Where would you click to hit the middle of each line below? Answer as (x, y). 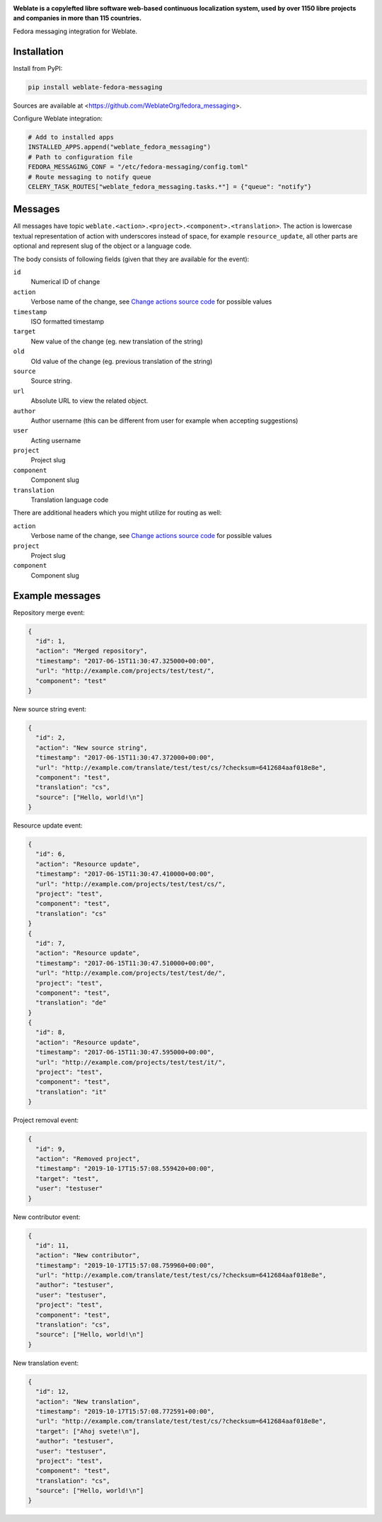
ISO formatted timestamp (67, 321)
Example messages (57, 596)
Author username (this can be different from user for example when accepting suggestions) (164, 420)
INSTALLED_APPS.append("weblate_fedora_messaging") (120, 147)
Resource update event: (48, 825)
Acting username (56, 440)
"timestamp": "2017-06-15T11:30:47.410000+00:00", (125, 874)
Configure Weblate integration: (58, 119)
